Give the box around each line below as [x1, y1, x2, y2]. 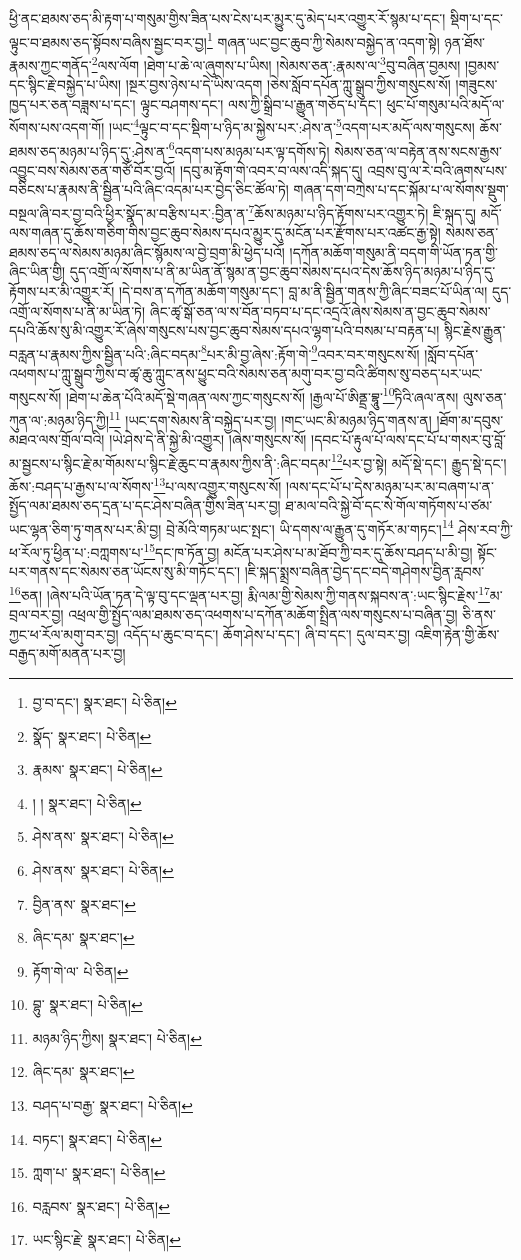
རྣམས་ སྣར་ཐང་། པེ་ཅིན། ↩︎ [32, 759, 163, 780]
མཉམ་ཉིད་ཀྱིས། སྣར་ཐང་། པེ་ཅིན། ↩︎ [32, 1027, 202, 1048]
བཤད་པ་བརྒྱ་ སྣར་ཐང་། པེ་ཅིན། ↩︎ [32, 1095, 193, 1116]
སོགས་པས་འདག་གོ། [9, 116, 105, 137]
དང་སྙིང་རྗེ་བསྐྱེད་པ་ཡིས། [9, 74, 122, 95]
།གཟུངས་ [455, 74, 498, 95]
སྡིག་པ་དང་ [450, 8, 503, 28]
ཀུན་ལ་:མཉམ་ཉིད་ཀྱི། [9, 409, 110, 430]
